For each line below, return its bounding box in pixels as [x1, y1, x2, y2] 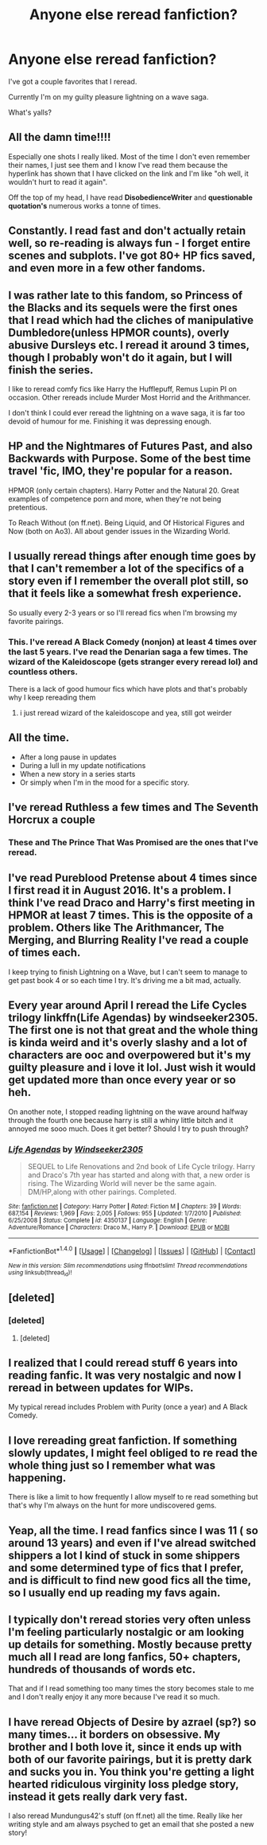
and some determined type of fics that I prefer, [8, 1561, 244, 1574]
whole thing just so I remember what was [8, 1458, 216, 1472]
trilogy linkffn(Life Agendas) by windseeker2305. [8, 1011, 258, 1024]
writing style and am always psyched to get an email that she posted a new [8, 1820, 254, 1829]
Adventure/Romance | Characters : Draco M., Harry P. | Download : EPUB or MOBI [8, 1223, 230, 1231]
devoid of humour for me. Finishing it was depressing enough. [8, 416, 212, 426]
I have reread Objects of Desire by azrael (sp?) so [8, 1715, 257, 1729]
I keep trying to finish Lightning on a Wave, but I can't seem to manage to [8, 967, 248, 977]
